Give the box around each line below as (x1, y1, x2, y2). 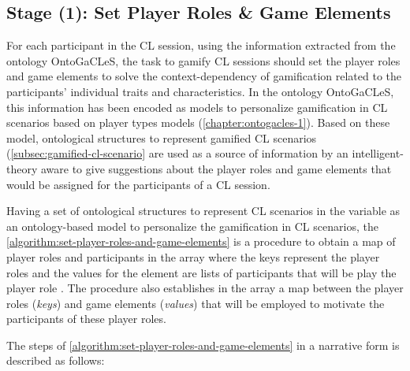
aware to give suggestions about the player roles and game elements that (40, 160, 392, 176)
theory (6, 160, 38, 176)
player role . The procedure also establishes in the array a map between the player (6, 280, 404, 296)
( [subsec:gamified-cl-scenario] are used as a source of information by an (6, 145, 348, 161)
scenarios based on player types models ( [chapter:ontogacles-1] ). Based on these (6, 114, 390, 131)
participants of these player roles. (6, 310, 166, 327)
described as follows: (6, 352, 105, 369)
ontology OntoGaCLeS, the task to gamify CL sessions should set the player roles (6, 52, 401, 69)
